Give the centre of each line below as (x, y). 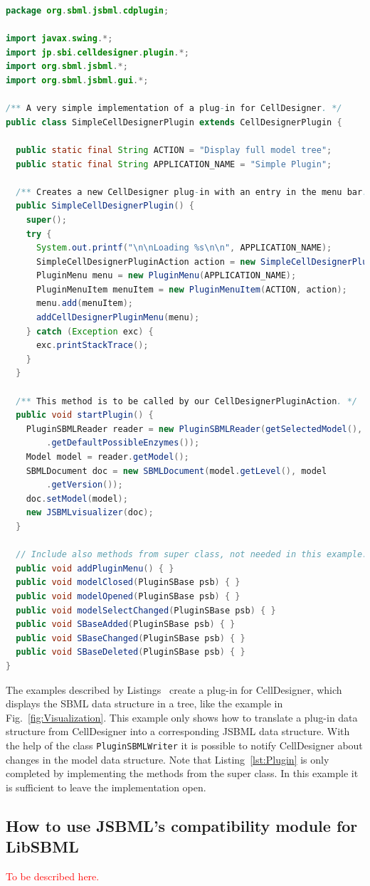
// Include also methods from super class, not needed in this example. (192, 555)
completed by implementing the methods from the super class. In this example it (182, 773)
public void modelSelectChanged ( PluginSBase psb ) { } (146, 610)
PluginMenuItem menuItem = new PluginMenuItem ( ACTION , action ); (191, 289)
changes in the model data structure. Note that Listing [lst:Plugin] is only (168, 759)
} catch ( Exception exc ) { (90, 331)
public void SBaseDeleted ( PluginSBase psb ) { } (131, 652)
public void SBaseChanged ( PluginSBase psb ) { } (131, 638)
